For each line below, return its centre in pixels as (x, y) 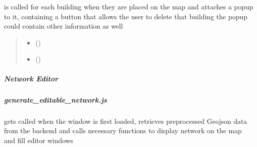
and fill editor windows (39, 140)
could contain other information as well (64, 26)
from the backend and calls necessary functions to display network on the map (123, 130)
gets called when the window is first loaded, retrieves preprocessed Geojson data (126, 121)
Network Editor (31, 78)
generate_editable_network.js (55, 99)
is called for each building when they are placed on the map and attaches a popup (129, 6)
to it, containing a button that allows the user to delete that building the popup (126, 16)
